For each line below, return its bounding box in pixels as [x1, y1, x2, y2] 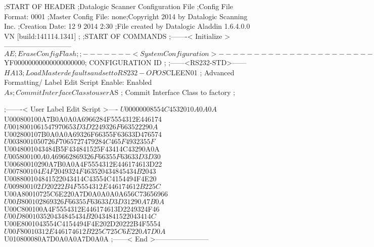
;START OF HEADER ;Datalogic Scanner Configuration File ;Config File [4, 1, 233, 11]
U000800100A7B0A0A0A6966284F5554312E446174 [4, 113, 162, 124]
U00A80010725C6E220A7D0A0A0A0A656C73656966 [4, 188, 168, 199]
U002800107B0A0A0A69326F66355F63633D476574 [4, 128, 162, 139]
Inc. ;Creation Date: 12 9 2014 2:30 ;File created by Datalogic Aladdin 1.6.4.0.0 [4, 21, 250, 31]
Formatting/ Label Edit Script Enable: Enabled [4, 77, 152, 87]
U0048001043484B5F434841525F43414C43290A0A [4, 143, 160, 154]
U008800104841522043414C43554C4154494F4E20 [4, 173, 157, 184]
